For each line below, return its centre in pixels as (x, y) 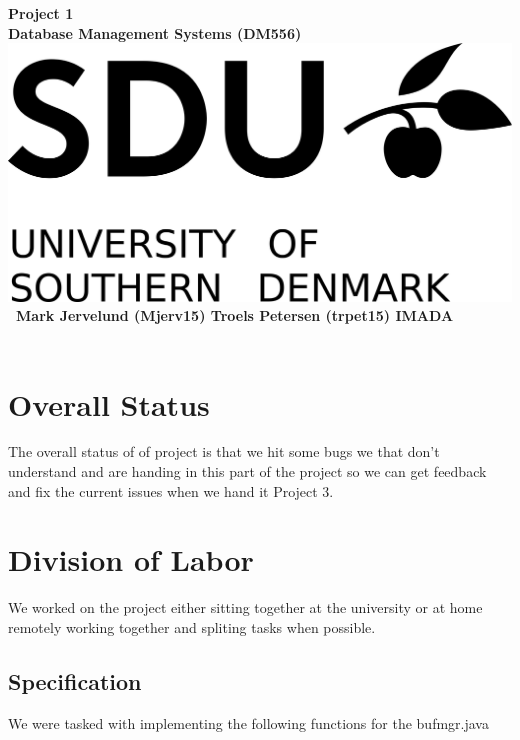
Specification (75, 680)
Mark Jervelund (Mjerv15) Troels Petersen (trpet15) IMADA (235, 315)
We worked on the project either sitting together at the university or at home (245, 607)
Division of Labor (131, 559)
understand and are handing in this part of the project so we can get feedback (247, 471)
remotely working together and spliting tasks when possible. (192, 626)
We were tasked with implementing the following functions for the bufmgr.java (248, 722)
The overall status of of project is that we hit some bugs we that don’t (224, 451)
